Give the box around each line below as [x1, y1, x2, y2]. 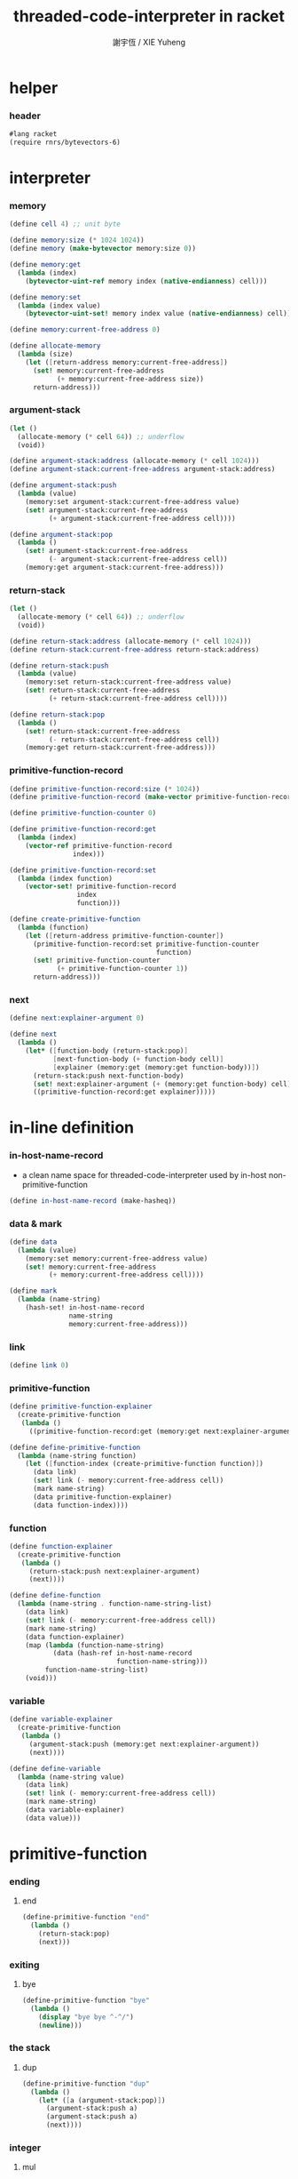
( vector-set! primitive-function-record [25, 882, 176, 891]
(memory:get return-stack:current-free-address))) [25, 743, 216, 752]
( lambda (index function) [17, 874, 114, 883]
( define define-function [9, 1591, 101, 1600]
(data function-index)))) [32, 1501, 129, 1510]
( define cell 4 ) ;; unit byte [9, 220, 122, 228]
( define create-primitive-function [9, 915, 141, 924]
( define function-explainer [9, 1542, 114, 1550]
